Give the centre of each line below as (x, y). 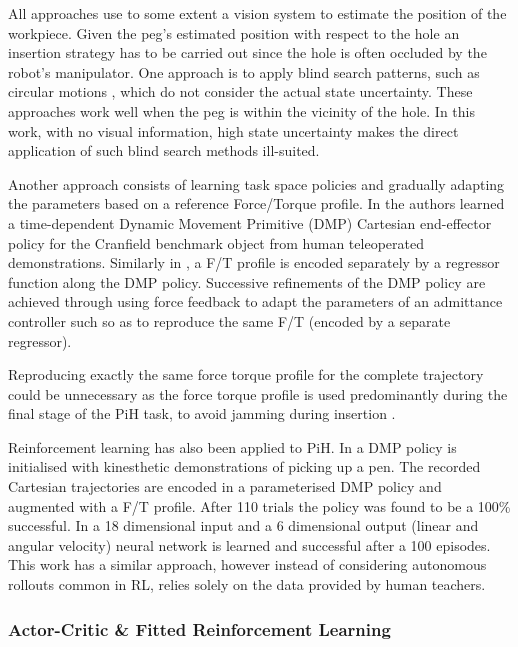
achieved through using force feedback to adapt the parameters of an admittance (255, 301)
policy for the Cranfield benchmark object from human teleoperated (216, 242)
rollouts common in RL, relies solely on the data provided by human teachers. (247, 584)
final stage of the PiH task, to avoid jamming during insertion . (202, 413)
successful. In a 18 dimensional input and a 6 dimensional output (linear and (243, 525)
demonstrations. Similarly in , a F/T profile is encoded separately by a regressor (254, 262)
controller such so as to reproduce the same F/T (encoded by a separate (229, 320)
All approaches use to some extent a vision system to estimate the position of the (257, 13)
